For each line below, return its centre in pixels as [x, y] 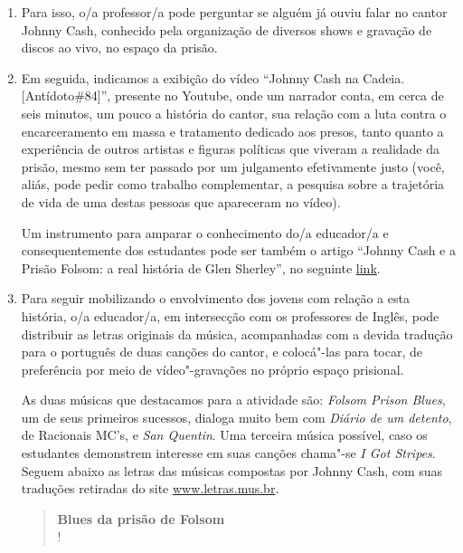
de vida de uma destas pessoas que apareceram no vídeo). [181, 201]
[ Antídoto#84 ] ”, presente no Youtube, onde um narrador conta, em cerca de [232, 95]
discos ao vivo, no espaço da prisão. [119, 48]
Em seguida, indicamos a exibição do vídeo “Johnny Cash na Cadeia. [213, 77]
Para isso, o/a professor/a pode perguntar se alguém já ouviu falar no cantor [234, 12]
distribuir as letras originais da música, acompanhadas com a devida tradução [237, 334]
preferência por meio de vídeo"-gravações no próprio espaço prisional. [213, 369]
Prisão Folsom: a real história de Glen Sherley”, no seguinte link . [201, 267]
